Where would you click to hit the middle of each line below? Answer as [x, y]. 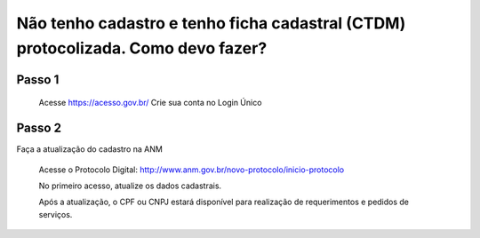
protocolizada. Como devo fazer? [142, 48]
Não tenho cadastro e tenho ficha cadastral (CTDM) [211, 23]
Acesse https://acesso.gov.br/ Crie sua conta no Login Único [150, 103]
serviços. [56, 214]
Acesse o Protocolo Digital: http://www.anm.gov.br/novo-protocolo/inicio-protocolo [192, 170]
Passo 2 [39, 128]
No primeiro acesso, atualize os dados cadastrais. [130, 186]
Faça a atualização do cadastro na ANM [90, 149]
